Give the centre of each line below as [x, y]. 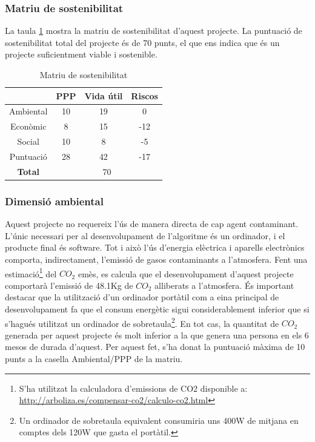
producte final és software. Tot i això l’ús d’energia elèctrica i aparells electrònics [155, 247]
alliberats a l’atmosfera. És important [224, 285]
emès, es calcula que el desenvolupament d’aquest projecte [186, 273]
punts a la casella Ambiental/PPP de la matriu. [94, 358]
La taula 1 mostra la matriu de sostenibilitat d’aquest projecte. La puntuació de [154, 31]
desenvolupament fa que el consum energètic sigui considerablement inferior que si [157, 308]
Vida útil [104, 95]
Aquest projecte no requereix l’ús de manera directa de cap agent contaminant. [152, 224]
